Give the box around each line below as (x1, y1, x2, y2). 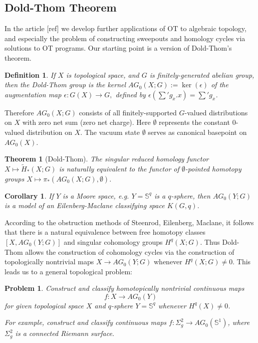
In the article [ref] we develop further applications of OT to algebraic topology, (5, 23, 246, 34)
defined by (115, 89, 146, 99)
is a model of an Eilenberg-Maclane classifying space (5, 200, 165, 211)
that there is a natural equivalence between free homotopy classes (5, 227, 205, 237)
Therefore (5, 107, 34, 117)
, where (227, 317, 250, 327)
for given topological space (5, 300, 84, 310)
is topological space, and (66, 69, 139, 80)
